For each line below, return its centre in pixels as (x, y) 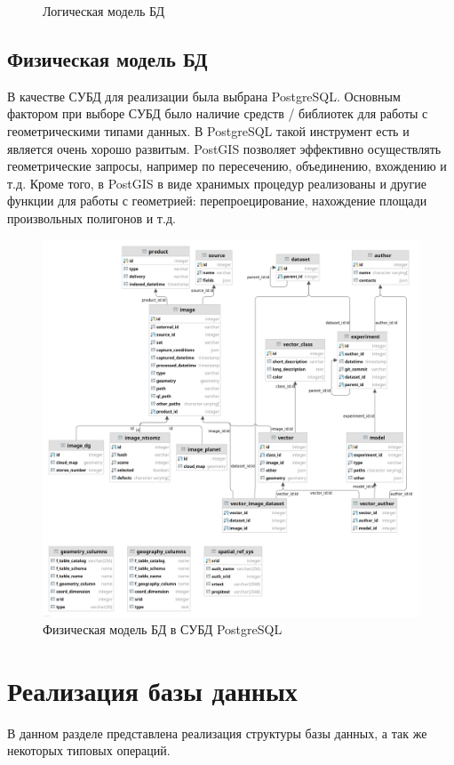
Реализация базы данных (152, 690)
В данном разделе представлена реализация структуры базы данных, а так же (217, 733)
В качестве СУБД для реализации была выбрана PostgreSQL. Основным (204, 96)
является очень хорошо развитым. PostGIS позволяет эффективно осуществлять (224, 148)
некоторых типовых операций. (89, 750)
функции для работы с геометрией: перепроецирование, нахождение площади (217, 201)
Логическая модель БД (104, 11)
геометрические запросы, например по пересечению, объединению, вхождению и (227, 166)
